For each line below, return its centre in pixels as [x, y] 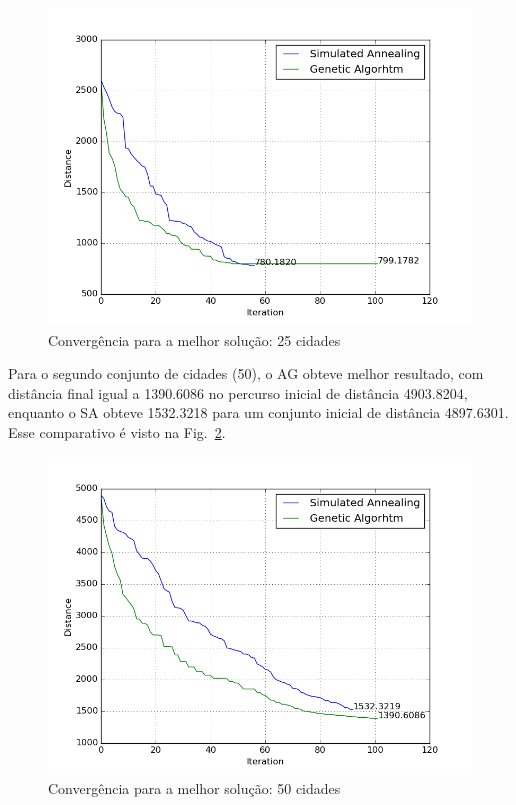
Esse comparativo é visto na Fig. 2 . [117, 431]
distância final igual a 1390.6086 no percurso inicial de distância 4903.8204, [238, 392]
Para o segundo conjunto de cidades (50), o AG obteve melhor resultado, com [246, 373]
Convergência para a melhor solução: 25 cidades [194, 339]
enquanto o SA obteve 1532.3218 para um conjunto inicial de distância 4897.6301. [258, 412]
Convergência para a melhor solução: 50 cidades [194, 788]
